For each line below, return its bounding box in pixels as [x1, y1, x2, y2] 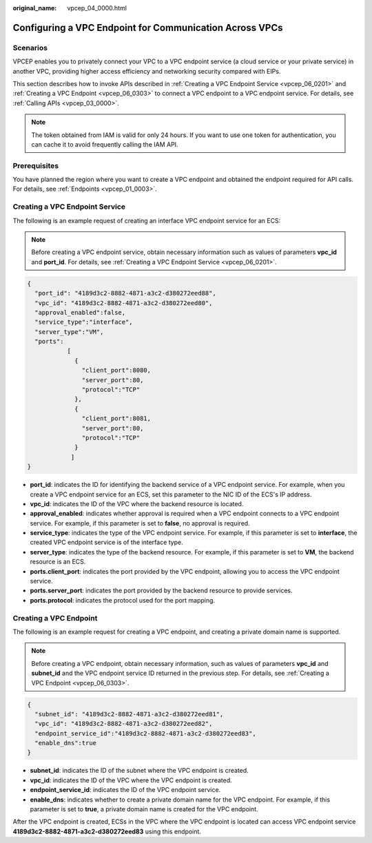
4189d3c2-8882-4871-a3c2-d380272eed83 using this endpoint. [12, 827, 201, 835]
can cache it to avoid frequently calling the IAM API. [31, 140, 178, 148]
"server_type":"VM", [34, 328, 104, 335]
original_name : [12, 4, 57, 12]
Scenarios [12, 43, 48, 52]
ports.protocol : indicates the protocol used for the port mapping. [30, 596, 216, 604]
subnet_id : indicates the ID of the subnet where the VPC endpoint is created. [30, 767, 249, 775]
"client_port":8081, [81, 415, 152, 423]
